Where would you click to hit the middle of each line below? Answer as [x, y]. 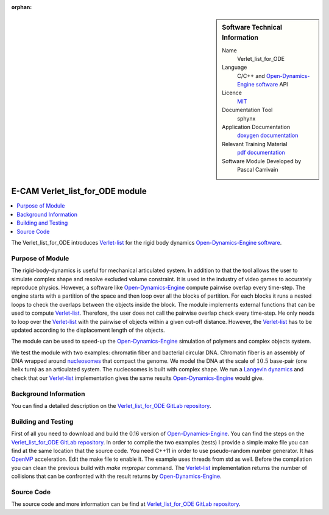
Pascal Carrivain [258, 170]
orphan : [22, 7]
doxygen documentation [268, 135]
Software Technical [252, 27]
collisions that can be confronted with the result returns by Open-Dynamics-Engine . [116, 476]
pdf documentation [261, 153]
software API [272, 85]
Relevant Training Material [255, 144]
